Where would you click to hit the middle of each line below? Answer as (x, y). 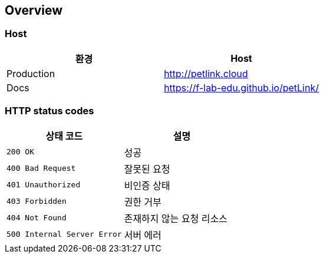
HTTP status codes (49, 111)
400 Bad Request (41, 168)
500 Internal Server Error (64, 234)
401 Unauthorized (44, 185)
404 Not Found (37, 218)
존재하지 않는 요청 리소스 (176, 218)
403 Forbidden (37, 201)
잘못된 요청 (147, 169)
